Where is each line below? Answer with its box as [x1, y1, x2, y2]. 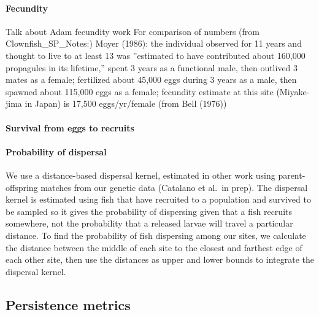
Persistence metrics [6, 295, 131, 314]
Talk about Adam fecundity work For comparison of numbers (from [6, 25, 259, 37]
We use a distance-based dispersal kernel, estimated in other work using [6, 168, 275, 181]
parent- [278, 168, 306, 181]
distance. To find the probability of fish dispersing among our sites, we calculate [6, 228, 306, 241]
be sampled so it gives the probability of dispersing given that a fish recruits [6, 204, 292, 217]
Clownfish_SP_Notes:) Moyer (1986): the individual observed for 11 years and [6, 37, 302, 50]
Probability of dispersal [6, 145, 107, 158]
